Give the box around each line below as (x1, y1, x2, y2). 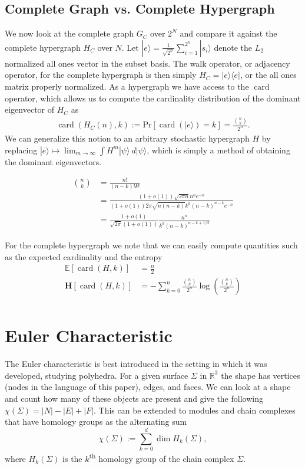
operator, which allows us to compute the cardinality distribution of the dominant (5, 91, 301, 104)
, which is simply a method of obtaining (147, 143, 290, 156)
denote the (214, 41, 252, 53)
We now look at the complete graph (5, 27, 134, 40)
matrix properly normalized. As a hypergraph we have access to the (5, 80, 249, 92)
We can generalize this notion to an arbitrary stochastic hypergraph (5, 132, 250, 144)
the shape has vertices (221, 369, 300, 381)
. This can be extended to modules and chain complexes (94, 404, 296, 416)
